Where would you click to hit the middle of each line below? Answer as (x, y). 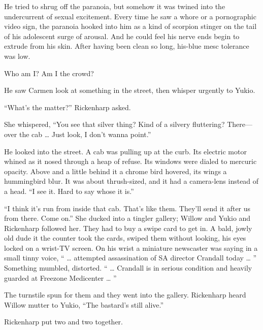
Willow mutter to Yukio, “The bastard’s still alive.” (84, 304)
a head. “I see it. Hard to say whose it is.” (69, 191)
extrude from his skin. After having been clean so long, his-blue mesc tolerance (127, 46)
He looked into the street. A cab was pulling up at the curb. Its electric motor (125, 151)
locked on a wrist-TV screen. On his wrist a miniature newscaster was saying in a (131, 247)
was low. (17, 56)
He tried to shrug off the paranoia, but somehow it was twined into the (115, 6)
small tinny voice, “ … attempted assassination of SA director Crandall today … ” (130, 258)
